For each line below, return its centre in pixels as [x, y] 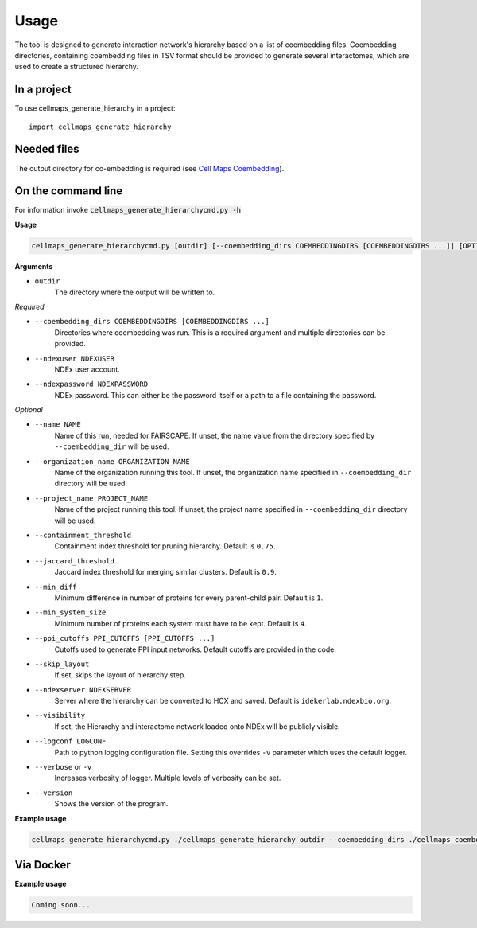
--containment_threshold [83, 535]
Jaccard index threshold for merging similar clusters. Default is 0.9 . [166, 572]
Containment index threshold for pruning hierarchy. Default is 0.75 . [165, 546]
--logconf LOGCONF [70, 741]
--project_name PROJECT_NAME [91, 498]
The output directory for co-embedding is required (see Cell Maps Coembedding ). [149, 168]
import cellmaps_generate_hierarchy [100, 127]
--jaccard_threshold [75, 561]
